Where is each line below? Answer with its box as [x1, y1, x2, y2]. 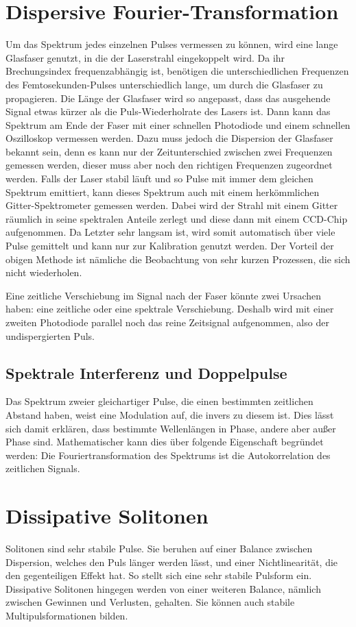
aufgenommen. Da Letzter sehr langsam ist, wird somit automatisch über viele [5, 225, 335, 239]
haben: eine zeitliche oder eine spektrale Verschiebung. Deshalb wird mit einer [5, 302, 334, 316]
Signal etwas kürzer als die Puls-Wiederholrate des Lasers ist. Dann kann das [5, 104, 331, 119]
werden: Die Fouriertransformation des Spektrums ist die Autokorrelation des [5, 447, 331, 462]
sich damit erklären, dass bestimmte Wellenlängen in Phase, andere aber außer [5, 421, 336, 435]
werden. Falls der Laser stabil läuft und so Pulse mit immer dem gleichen [5, 171, 313, 186]
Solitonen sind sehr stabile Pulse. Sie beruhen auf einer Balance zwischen [5, 541, 313, 556]
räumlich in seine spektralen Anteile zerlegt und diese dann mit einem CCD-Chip [5, 211, 348, 225]
